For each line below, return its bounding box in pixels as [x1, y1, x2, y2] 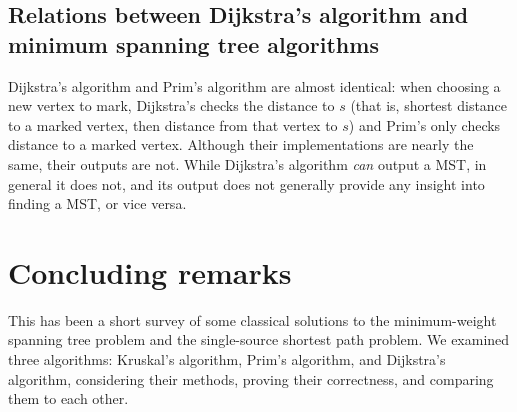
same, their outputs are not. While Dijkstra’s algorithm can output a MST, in [8, 153, 487, 174]
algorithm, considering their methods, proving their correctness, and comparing [8, 368, 494, 389]
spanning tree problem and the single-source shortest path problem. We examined [8, 329, 510, 350]
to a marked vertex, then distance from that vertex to [8, 114, 338, 135]
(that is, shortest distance [350, 95, 508, 116]
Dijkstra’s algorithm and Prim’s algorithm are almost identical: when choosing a [8, 75, 501, 96]
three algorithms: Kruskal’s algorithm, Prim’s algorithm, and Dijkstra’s [8, 349, 446, 370]
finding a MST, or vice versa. [8, 193, 187, 214]
